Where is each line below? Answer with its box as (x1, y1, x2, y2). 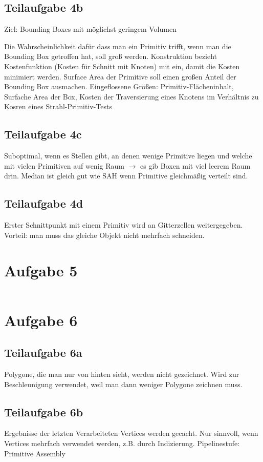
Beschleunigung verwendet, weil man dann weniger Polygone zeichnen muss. (4, 378, 243, 389)
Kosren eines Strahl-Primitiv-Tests (4, 101, 113, 112)
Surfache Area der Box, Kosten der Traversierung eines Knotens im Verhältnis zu (4, 91, 259, 102)
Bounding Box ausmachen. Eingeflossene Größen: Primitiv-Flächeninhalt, (4, 81, 234, 92)
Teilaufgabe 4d (4, 195, 83, 211)
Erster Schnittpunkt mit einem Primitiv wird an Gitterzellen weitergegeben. (4, 219, 243, 230)
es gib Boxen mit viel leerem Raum (140, 160, 251, 171)
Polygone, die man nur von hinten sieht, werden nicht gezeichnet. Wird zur (4, 369, 239, 379)
